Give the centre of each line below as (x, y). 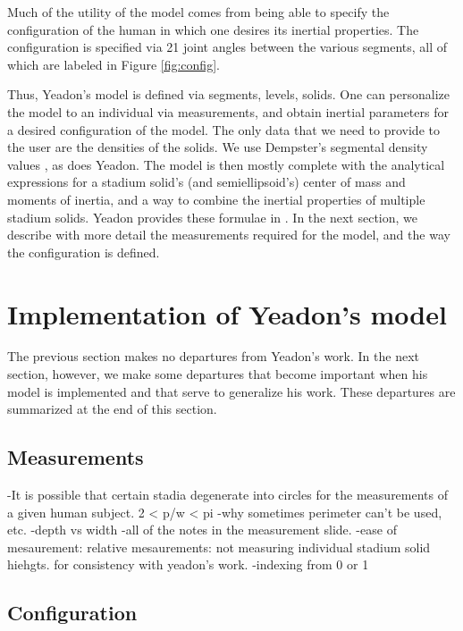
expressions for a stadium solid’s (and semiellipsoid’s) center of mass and (206, 182)
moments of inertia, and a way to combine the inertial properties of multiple (216, 199)
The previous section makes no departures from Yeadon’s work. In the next (214, 356)
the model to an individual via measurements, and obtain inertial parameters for (228, 111)
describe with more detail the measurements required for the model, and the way (229, 235)
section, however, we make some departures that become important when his (218, 374)
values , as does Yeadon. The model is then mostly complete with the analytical (226, 164)
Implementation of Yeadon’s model (227, 313)
